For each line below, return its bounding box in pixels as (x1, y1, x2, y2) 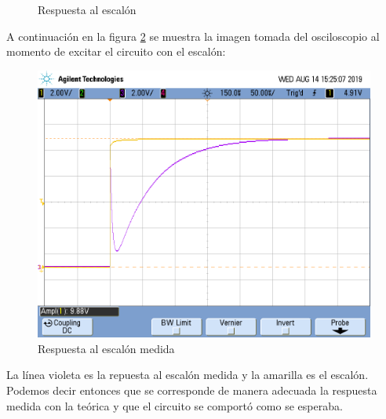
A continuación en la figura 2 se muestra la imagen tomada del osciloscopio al (6, 27, 380, 44)
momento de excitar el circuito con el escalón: (6, 43, 226, 60)
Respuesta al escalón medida (38, 340, 175, 356)
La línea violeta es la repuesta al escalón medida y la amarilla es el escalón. (6, 366, 369, 383)
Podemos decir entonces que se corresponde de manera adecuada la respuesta (6, 381, 377, 398)
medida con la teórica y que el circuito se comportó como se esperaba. (6, 397, 343, 414)
